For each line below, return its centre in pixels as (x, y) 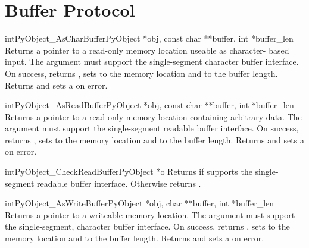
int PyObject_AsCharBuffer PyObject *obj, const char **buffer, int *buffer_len (149, 38)
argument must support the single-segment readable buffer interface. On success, (152, 128)
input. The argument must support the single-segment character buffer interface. (152, 62)
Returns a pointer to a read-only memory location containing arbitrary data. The (153, 116)
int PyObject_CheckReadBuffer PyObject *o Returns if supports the (129, 172)
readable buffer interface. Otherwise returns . (119, 183)
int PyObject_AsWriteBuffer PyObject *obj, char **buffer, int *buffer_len (140, 203)
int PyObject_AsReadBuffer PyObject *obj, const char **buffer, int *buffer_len (149, 105)
